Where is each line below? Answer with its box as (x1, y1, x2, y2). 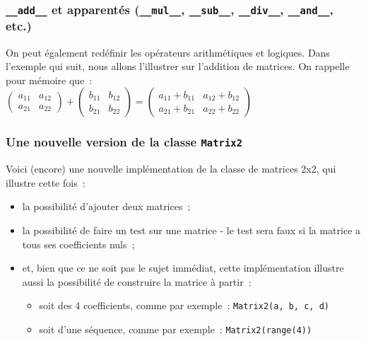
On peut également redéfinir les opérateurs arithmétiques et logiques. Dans (6, 45, 330, 59)
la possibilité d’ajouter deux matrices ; (22, 199, 191, 214)
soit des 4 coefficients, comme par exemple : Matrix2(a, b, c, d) (39, 298, 329, 313)
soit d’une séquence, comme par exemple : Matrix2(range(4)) (39, 322, 312, 337)
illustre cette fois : (6, 175, 85, 190)
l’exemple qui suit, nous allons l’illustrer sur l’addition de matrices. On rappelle (6, 59, 350, 74)
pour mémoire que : (6, 72, 93, 87)
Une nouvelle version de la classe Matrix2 (6, 133, 243, 151)
